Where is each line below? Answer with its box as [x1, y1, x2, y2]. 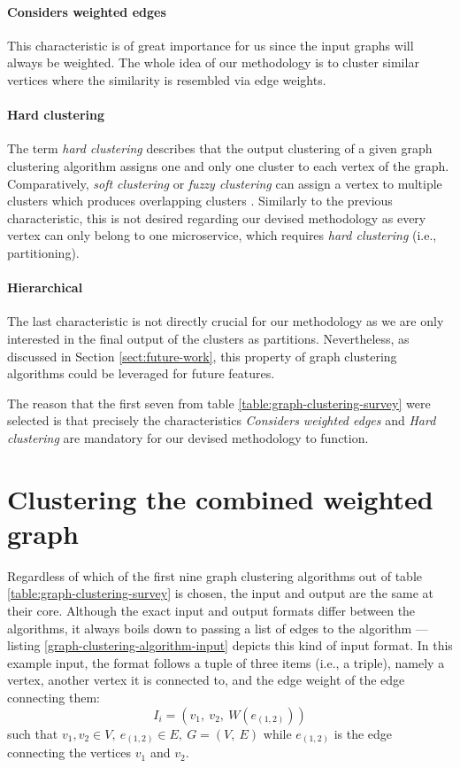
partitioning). [7, 243, 80, 261]
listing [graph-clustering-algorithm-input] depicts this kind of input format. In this [7, 636, 453, 655]
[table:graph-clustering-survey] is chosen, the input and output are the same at [7, 584, 434, 602]
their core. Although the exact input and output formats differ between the [7, 601, 416, 619]
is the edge [333, 724, 393, 742]
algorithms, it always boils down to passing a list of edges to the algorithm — [7, 618, 428, 637]
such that [7, 724, 58, 742]
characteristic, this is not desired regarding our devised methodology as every [7, 208, 426, 227]
